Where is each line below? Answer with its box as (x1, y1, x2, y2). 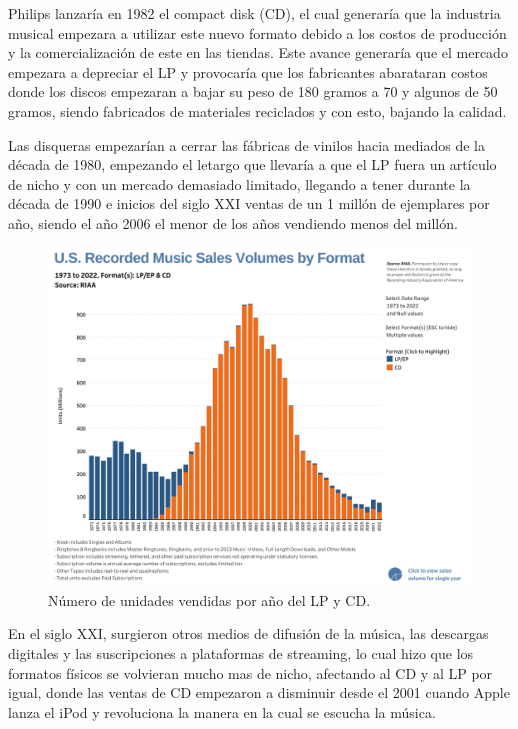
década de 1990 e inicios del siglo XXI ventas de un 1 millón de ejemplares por (8, 193, 490, 214)
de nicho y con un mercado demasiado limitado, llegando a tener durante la (8, 173, 471, 194)
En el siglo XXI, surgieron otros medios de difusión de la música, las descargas (8, 623, 489, 644)
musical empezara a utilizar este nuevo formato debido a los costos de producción (8, 22, 507, 43)
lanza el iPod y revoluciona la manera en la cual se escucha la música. (8, 701, 436, 722)
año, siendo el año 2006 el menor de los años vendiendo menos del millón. (8, 212, 458, 233)
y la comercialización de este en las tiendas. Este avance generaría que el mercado (8, 42, 508, 63)
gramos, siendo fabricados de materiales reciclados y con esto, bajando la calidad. (8, 100, 507, 121)
